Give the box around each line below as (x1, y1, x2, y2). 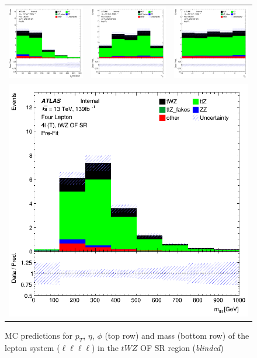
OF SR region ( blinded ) (140, 341, 224, 353)
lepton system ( (5, 341, 60, 353)
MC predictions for (5, 329, 73, 341)
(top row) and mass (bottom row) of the (105, 329, 249, 341)
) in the (92, 341, 119, 353)
